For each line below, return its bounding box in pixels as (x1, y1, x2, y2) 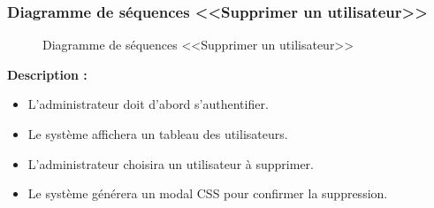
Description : (7, 65, 88, 83)
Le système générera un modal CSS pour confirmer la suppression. (27, 184, 388, 203)
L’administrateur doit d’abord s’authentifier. (27, 95, 269, 113)
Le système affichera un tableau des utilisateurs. (27, 125, 288, 143)
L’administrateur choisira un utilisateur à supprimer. (27, 154, 314, 173)
